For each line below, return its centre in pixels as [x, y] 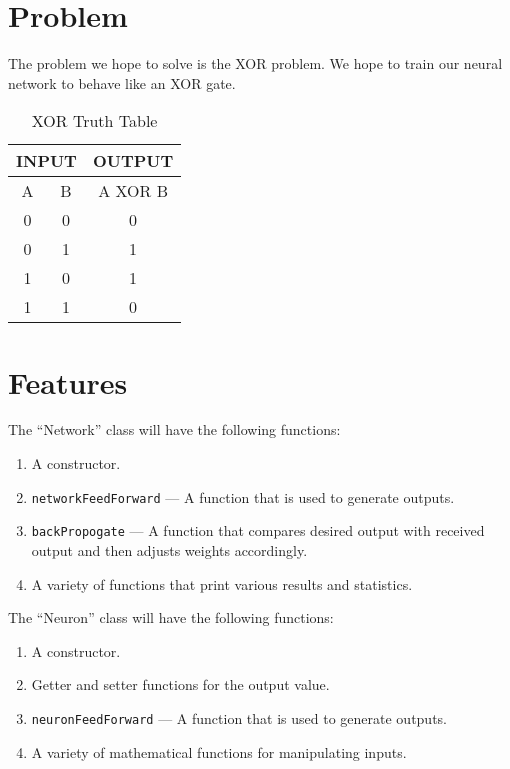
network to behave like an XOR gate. [122, 82]
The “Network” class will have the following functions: [174, 429]
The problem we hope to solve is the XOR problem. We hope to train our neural [255, 63]
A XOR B [133, 191]
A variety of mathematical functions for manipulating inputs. [219, 751]
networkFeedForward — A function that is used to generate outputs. [243, 496]
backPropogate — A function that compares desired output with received [258, 530]
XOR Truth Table [94, 121]
